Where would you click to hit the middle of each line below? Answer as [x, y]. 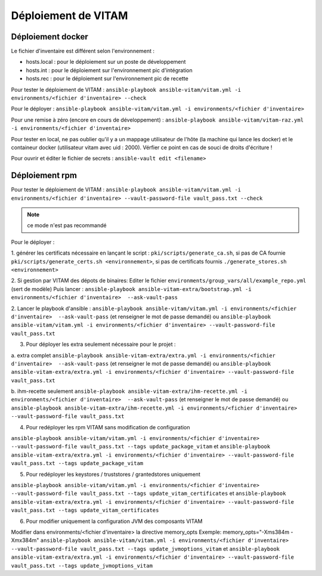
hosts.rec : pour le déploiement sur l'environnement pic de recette [107, 79]
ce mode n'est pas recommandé [67, 225]
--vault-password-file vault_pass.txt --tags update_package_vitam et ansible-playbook [141, 447]
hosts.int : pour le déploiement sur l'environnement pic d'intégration [109, 70]
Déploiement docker [50, 37]
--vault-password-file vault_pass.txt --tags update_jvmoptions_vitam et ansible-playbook [145, 549]
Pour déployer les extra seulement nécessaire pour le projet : [101, 344]
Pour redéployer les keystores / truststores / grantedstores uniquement [113, 474]
